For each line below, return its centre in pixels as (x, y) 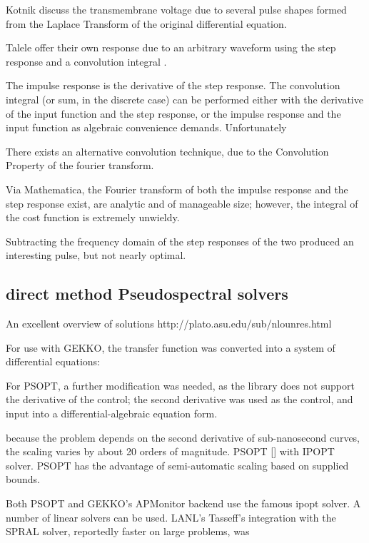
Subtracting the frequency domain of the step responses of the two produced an (180, 241)
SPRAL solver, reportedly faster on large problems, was (128, 531)
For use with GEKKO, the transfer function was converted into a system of (171, 347)
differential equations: (53, 361)
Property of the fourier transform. (80, 165)
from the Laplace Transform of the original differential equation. (146, 23)
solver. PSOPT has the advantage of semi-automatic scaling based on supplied (177, 465)
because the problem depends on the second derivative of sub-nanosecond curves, (183, 437)
